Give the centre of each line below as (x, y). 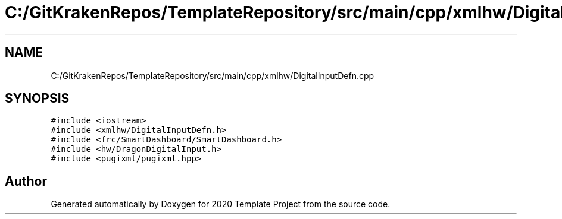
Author (26, 181)
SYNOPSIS (37, 99)
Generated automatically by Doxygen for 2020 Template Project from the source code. (221, 204)
